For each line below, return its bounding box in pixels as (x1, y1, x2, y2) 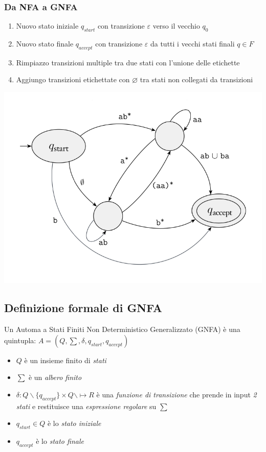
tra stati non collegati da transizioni (140, 74, 253, 85)
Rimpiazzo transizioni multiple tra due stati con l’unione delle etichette (16, 57, 240, 67)
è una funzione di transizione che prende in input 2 (96, 389, 257, 399)
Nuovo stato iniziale (16, 20, 79, 31)
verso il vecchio (152, 20, 200, 31)
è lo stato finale (36, 436, 84, 446)
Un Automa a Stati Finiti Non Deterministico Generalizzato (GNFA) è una (4, 324, 240, 335)
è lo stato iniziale (47, 418, 101, 429)
